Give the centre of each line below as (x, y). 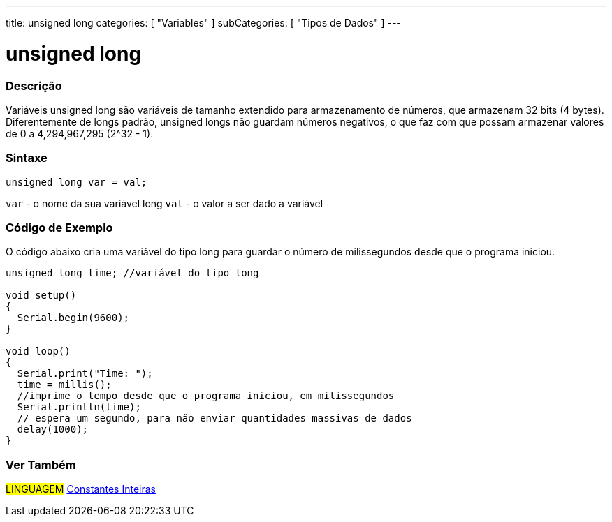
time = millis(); (64, 385)
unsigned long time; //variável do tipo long (132, 273)
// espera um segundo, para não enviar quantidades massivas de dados (214, 418)
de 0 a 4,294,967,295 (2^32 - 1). (80, 133)
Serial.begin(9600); (73, 318)
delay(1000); (53, 430)
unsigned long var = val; (76, 182)
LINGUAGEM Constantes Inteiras (81, 489)
